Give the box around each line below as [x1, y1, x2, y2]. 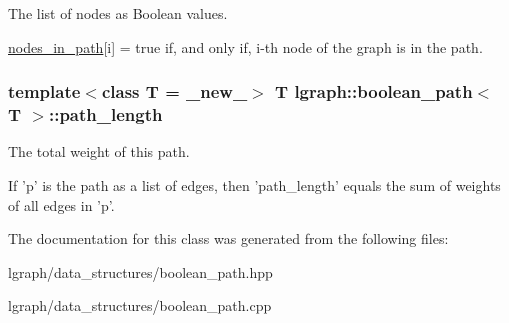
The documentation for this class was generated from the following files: [8, 228, 449, 249]
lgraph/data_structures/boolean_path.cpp [8, 295, 272, 316]
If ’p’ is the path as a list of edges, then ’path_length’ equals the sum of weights [8, 174, 501, 195]
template [8, 79, 81, 104]
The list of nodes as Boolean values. [8, 3, 228, 23]
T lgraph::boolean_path [275, 79, 473, 104]
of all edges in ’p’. [8, 194, 115, 215]
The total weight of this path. [8, 141, 190, 162]
